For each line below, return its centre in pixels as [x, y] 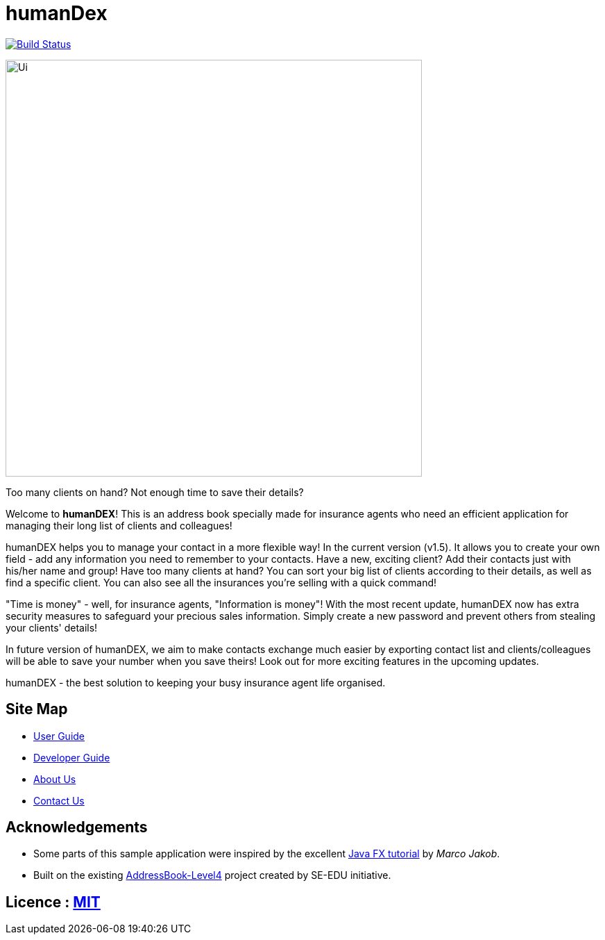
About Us [55, 779]
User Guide [59, 736]
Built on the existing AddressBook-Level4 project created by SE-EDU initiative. [212, 875]
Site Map [37, 709]
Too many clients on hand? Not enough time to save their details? [155, 492]
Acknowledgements [77, 827]
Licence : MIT [53, 902]
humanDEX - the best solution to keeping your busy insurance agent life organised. [196, 682]
